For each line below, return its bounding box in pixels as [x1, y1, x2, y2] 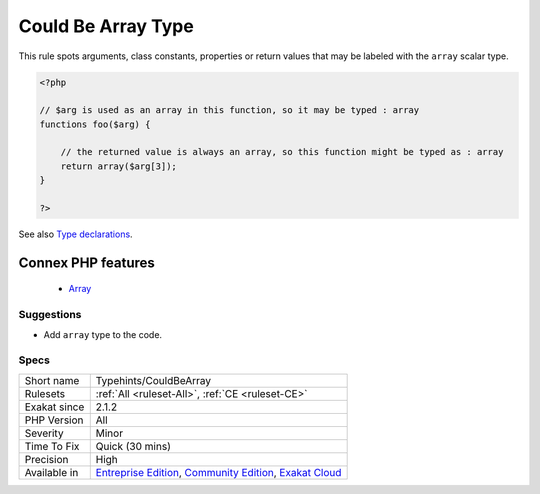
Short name [24, 373, 80, 387]
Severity [24, 426, 64, 440]
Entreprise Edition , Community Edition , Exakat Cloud [95, 465, 342, 479]
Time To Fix [24, 439, 80, 453]
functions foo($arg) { [39, 118, 151, 130]
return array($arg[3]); [60, 160, 177, 172]
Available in [24, 465, 79, 479]
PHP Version [24, 413, 84, 427]
